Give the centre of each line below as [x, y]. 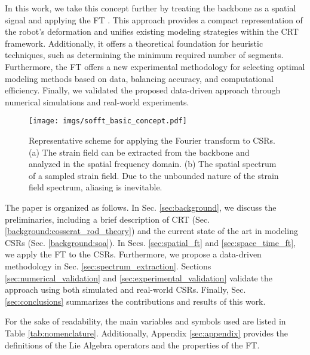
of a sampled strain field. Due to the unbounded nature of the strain [154, 175]
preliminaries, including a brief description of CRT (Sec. [108, 219]
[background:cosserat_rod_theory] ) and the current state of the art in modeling [151, 231]
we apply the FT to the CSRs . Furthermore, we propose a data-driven [133, 254]
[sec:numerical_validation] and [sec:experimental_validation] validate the [139, 277]
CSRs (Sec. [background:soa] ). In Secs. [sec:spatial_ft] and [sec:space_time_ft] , [150, 242]
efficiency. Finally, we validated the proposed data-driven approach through [143, 90]
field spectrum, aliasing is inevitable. [96, 187]
